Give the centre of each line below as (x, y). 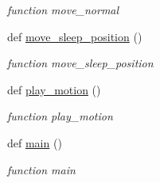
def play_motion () (54, 89)
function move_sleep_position (80, 63)
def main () (35, 142)
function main (41, 169)
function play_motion (60, 116)
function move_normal (63, 10)
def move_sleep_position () (75, 36)
